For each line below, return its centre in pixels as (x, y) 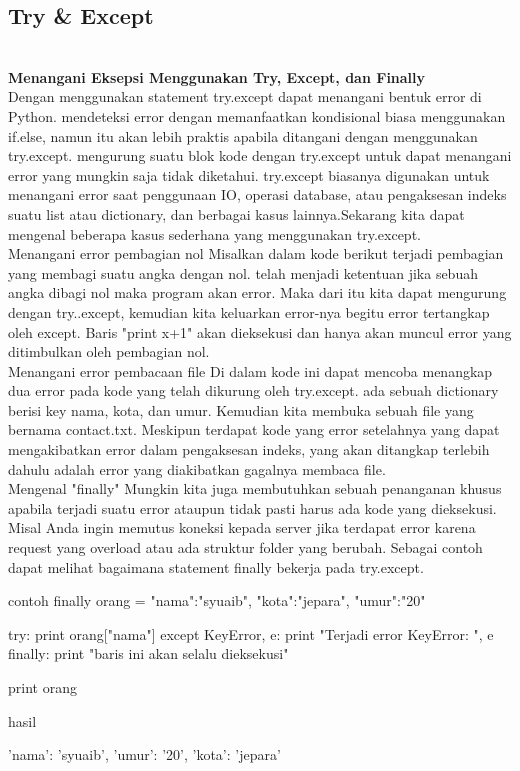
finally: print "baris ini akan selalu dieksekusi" (148, 653)
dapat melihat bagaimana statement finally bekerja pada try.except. (216, 566)
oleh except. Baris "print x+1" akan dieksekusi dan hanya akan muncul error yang (260, 331)
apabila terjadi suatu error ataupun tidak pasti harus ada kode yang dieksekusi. (252, 507)
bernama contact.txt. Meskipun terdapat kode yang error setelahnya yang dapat (254, 429)
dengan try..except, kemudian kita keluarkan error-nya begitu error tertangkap (249, 311)
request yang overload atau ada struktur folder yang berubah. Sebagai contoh (245, 547)
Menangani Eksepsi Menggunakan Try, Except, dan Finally (217, 76)
